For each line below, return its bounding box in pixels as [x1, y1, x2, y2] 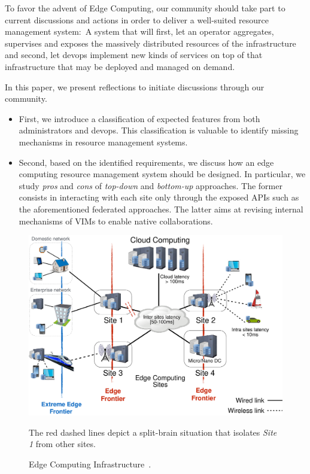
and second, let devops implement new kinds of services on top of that [5, 48, 263, 61]
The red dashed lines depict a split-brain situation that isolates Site [29, 426, 277, 438]
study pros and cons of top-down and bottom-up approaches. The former [19, 179, 282, 192]
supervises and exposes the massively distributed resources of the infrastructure [5, 37, 296, 49]
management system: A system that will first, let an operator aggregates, [5, 25, 274, 38]
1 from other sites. [29, 437, 96, 450]
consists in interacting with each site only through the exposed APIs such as [19, 191, 299, 203]
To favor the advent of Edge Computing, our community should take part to [5, 2, 285, 14]
